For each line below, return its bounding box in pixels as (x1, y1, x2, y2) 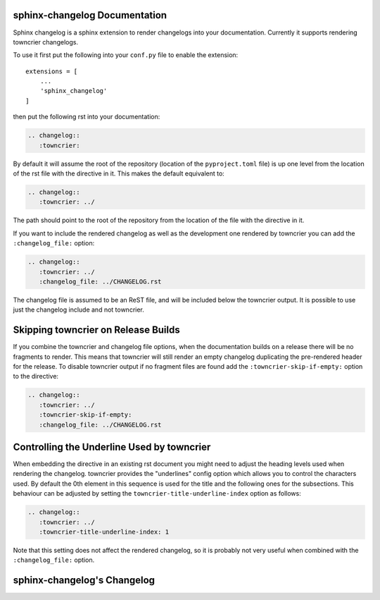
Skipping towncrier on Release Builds (13, 324, 180, 336)
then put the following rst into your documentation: (13, 113, 160, 121)
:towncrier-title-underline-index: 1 (39, 527, 169, 536)
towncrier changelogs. (13, 37, 79, 46)
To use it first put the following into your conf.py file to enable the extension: (13, 51, 239, 59)
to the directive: (13, 372, 59, 381)
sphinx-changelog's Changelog (13, 575, 155, 587)
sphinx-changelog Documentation (13, 9, 167, 21)
